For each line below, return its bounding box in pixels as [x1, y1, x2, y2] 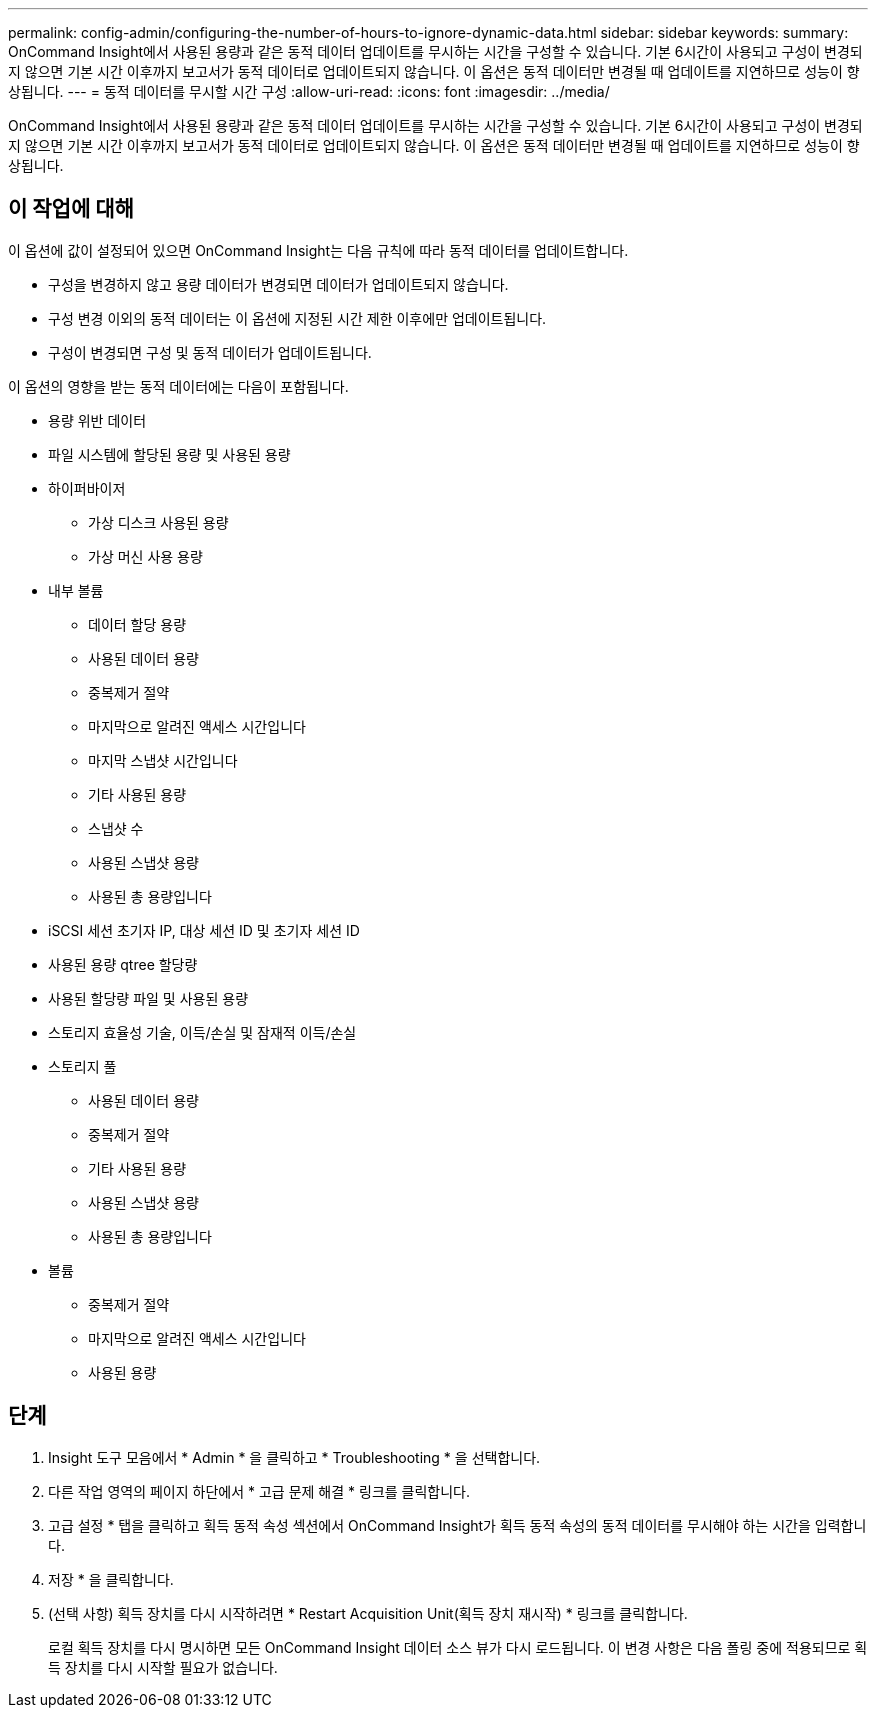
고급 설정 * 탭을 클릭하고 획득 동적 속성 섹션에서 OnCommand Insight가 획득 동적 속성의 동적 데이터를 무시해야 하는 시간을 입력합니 [48, 1516, 867, 1534]
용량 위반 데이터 [48, 411, 147, 429]
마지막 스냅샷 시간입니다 [88, 751, 238, 769]
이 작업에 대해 [8, 196, 134, 222]
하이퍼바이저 [48, 479, 126, 497]
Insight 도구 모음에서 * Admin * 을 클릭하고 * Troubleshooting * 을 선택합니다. [48, 1448, 541, 1466]
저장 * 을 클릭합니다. [48, 1570, 174, 1588]
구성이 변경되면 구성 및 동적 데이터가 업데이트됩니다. [48, 343, 372, 361]
